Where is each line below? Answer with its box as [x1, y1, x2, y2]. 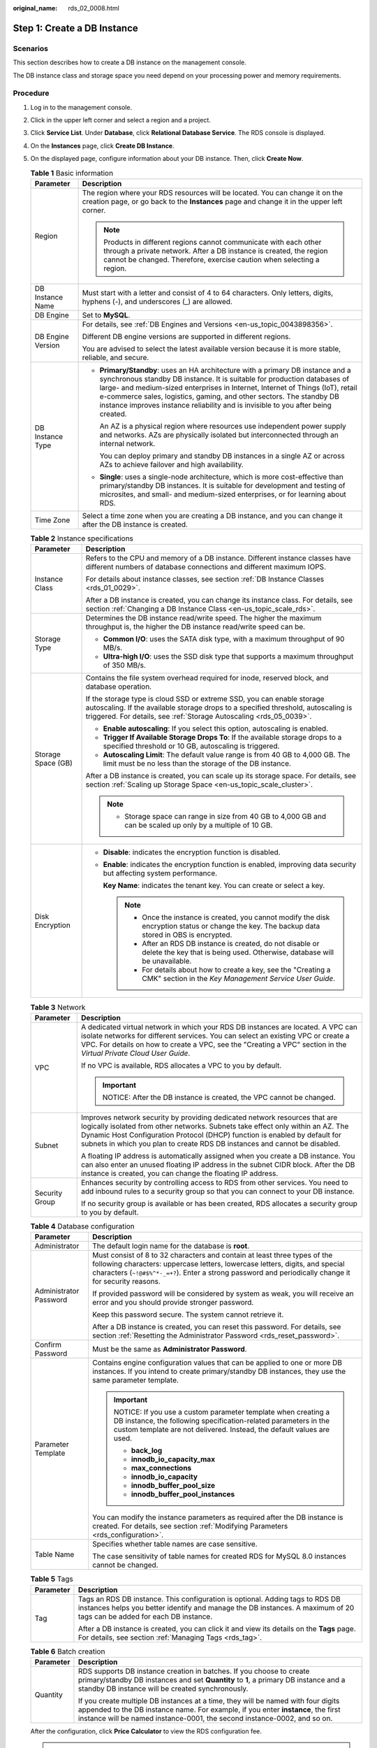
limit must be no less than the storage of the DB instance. [103, 759, 291, 768]
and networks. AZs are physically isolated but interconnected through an [99, 430, 339, 440]
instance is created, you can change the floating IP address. [80, 1168, 279, 1178]
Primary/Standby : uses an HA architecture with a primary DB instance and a [99, 366, 352, 375]
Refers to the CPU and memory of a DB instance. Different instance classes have [85, 553, 351, 563]
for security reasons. [91, 1277, 161, 1287]
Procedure [13, 88, 50, 98]
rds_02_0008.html [68, 4, 120, 12]
